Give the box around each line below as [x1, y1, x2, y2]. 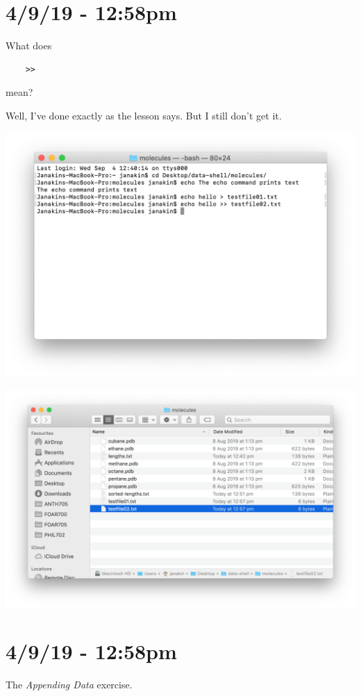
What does [6, 38, 52, 53]
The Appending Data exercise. [6, 677, 133, 692]
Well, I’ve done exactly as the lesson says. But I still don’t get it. [6, 108, 282, 122]
